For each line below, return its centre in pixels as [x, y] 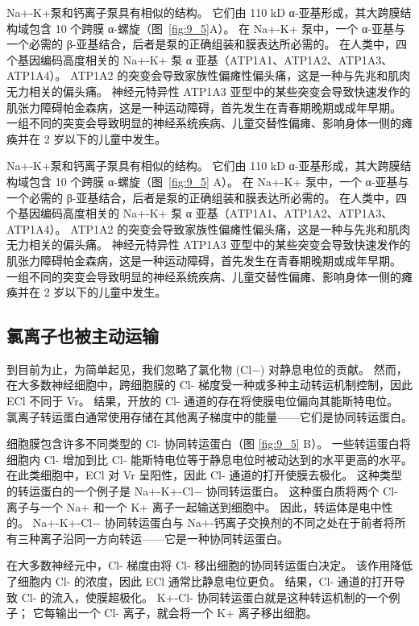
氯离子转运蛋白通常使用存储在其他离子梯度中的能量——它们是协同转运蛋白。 [209, 416]
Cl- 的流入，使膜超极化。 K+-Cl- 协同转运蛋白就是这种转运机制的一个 [205, 597]
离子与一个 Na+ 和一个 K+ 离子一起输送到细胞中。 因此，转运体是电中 [194, 506]
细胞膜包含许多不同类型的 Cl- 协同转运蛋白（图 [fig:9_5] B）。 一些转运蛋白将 [209, 444]
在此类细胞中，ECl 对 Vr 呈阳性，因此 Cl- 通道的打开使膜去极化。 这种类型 [204, 475]
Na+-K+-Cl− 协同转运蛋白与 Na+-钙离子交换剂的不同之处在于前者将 [214, 522]
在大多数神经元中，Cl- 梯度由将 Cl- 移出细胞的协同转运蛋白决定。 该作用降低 [209, 565]
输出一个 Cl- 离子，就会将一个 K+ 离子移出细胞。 [186, 613]
